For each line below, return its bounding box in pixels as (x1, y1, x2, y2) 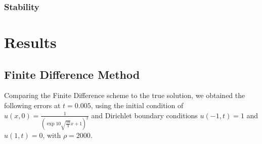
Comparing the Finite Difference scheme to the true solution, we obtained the (4, 90, 245, 101)
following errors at (4, 100, 61, 111)
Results (4, 32, 57, 53)
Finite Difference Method (4, 66, 140, 82)
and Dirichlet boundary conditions (91, 110, 198, 120)
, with (42, 130, 61, 140)
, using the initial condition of (91, 100, 184, 111)
